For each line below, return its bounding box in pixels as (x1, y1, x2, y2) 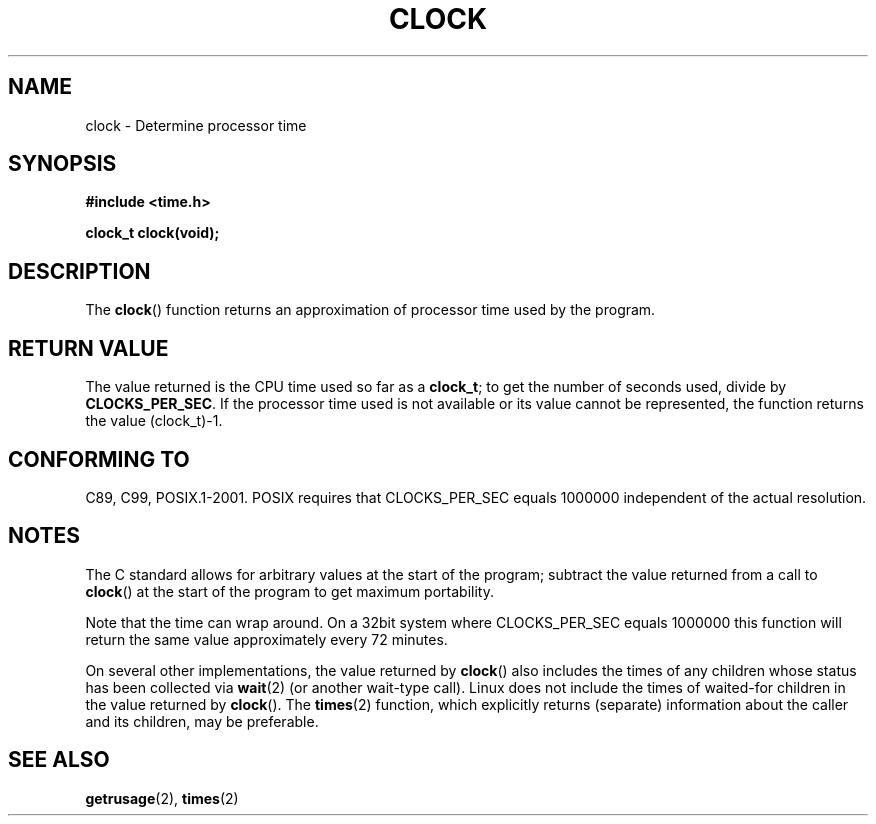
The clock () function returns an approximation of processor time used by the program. (85, 301, 656, 319)
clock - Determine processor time (85, 116, 307, 134)
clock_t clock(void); (85, 224, 220, 242)
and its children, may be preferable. (85, 712, 319, 730)
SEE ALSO (8, 747, 110, 773)
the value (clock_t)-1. (85, 412, 223, 430)
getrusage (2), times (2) (85, 789, 239, 807)
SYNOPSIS (8, 151, 117, 177)
